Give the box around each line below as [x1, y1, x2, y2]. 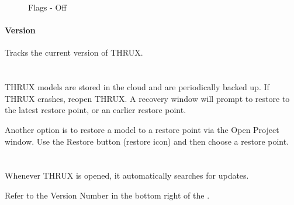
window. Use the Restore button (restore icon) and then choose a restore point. [5, 135, 289, 147]
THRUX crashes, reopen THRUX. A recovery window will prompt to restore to [5, 92, 290, 104]
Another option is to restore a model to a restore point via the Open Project [5, 123, 279, 135]
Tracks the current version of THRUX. [5, 46, 143, 59]
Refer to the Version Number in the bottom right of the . [5, 189, 210, 201]
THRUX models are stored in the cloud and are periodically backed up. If [5, 81, 269, 93]
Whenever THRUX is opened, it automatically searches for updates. [5, 169, 249, 182]
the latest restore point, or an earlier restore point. [5, 104, 186, 116]
